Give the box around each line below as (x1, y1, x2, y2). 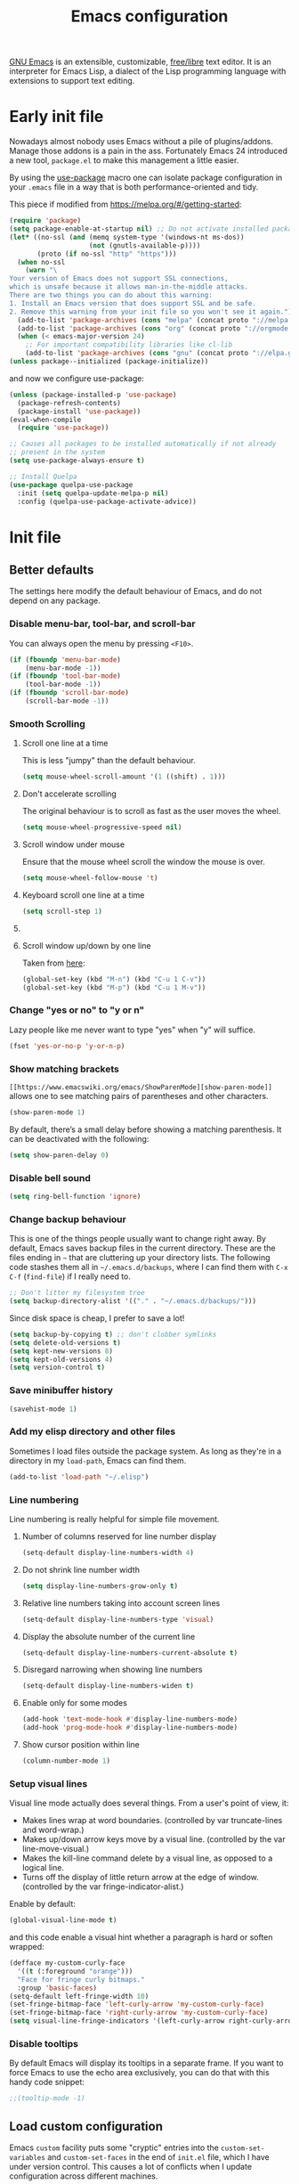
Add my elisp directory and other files (9, 1425, 176, 1438)
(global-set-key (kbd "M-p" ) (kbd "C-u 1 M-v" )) (21, 982, 206, 992)
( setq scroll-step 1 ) (21, 907, 103, 916)
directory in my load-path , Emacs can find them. (9, 1455, 187, 1466)
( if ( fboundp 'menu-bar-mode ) (9, 655, 122, 664)
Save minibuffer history (9, 1384, 114, 1397)
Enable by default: (9, 1899, 76, 1910)
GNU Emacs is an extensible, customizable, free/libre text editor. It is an (9, 56, 271, 68)
